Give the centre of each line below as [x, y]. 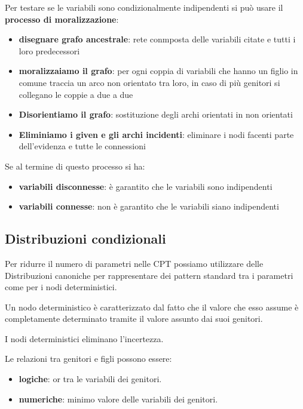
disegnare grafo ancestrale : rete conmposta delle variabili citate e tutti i [157, 39]
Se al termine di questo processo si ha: [75, 166]
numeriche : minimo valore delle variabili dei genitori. [118, 399]
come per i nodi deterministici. [61, 287]
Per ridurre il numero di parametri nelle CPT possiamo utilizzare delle [134, 263]
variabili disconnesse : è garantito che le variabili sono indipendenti [146, 186]
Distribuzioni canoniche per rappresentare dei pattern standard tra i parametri [149, 275]
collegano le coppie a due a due [76, 94]
